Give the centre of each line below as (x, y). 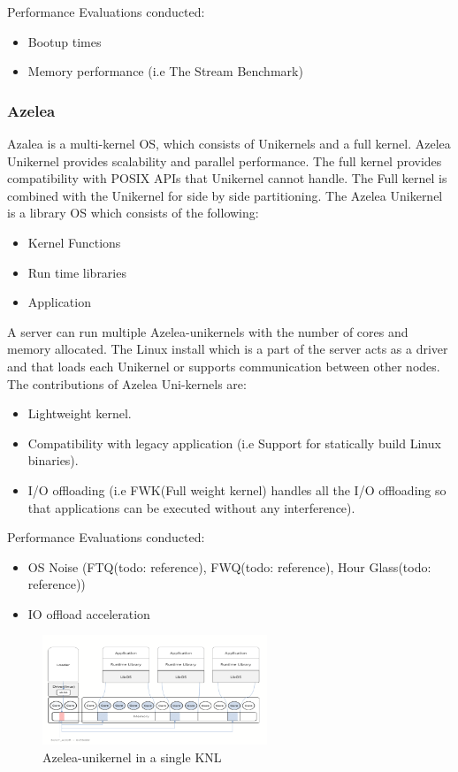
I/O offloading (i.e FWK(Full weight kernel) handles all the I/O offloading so (237, 489)
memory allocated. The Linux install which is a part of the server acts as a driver (228, 349)
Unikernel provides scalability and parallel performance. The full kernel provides (225, 161)
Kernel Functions (74, 242)
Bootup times (65, 41)
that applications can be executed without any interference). (191, 507)
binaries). (53, 460)
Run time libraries (77, 272)
